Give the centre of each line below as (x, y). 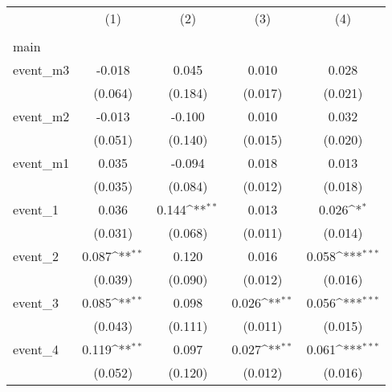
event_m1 (41, 163)
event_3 (36, 302)
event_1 (36, 209)
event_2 (36, 256)
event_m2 (41, 116)
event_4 (36, 349)
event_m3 (41, 69)
